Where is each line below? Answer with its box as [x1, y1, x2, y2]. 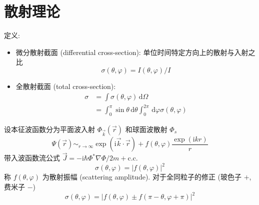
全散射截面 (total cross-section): [15, 80, 116, 91]
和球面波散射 [125, 123, 167, 134]
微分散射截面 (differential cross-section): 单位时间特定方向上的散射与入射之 [15, 46, 255, 57]
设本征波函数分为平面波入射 [4, 123, 95, 134]
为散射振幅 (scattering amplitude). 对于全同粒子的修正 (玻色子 [42, 171, 241, 182]
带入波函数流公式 [4, 152, 60, 163]
